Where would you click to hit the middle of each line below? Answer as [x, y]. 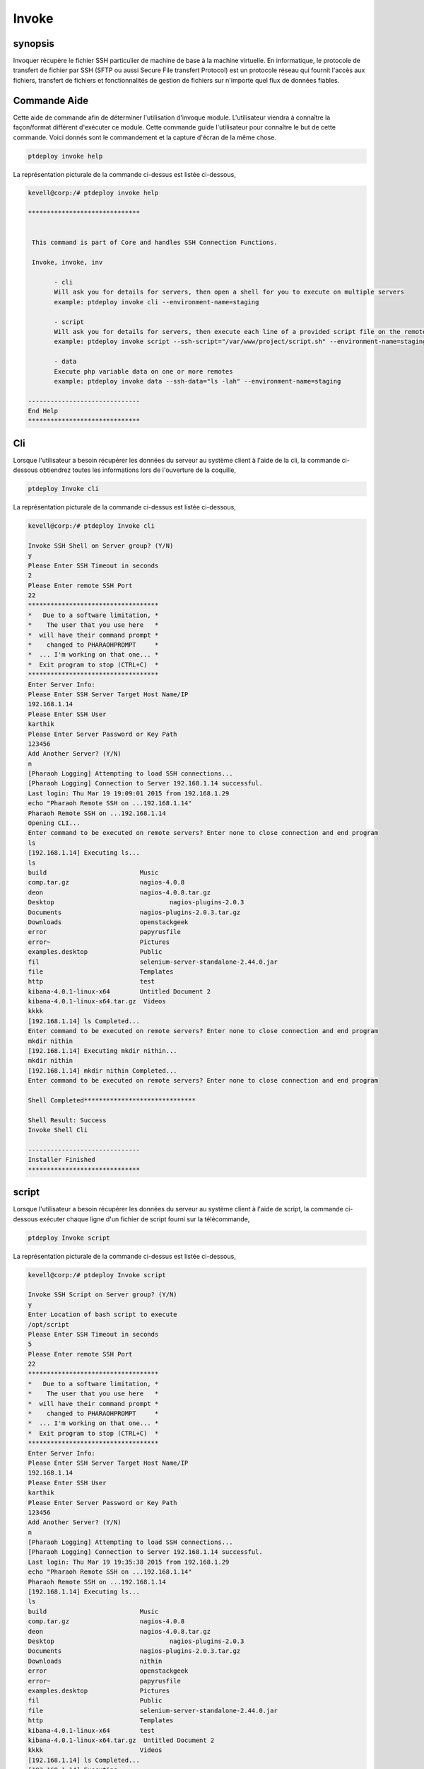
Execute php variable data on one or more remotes [143, 371]
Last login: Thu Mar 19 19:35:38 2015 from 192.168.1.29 [129, 1562]
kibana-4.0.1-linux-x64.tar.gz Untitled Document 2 [121, 1740]
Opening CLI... [54, 823]
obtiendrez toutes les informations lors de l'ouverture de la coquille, [138, 470]
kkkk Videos [95, 1750]
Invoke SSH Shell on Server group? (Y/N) [101, 546]
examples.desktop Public [95, 952]
